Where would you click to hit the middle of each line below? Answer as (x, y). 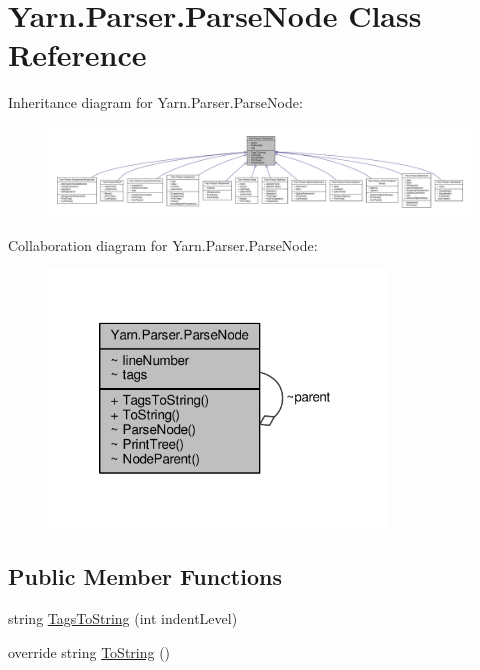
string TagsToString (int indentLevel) (123, 617)
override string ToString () (89, 651)
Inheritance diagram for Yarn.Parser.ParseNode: (155, 102)
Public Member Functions (145, 576)
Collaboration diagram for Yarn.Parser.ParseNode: (163, 244)
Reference (77, 54)
